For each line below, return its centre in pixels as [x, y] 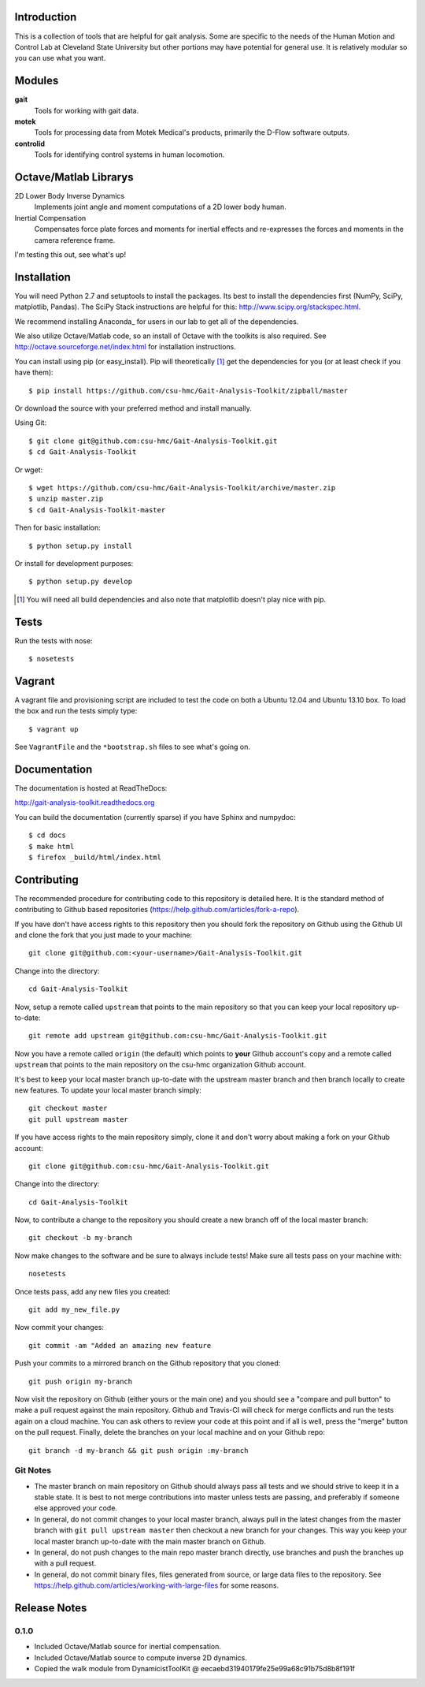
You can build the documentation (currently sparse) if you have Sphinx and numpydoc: [155, 817]
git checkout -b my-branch [81, 1238]
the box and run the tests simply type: [76, 711]
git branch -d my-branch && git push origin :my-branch [139, 1450]
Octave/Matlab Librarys [74, 177]
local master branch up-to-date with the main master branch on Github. [150, 1541]
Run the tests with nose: [54, 641]
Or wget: [29, 470]
